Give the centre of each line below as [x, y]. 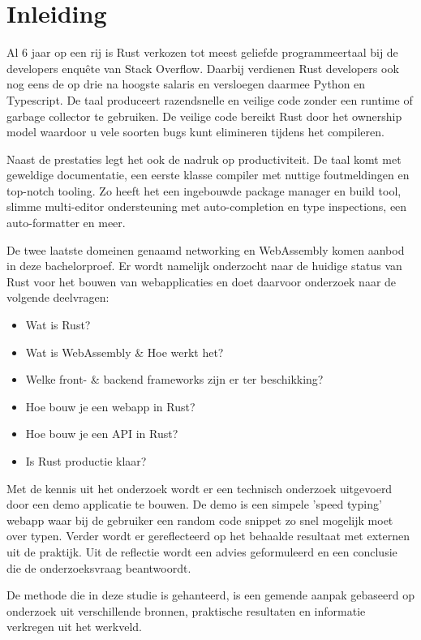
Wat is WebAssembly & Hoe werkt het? [125, 352]
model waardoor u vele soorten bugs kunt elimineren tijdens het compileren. [195, 132]
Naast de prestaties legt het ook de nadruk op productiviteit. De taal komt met [204, 159]
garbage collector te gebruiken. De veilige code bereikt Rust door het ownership [204, 116]
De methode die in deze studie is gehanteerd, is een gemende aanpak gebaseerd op [210, 595]
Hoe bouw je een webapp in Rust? [110, 406]
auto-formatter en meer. [66, 223]
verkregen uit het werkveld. [74, 627]
